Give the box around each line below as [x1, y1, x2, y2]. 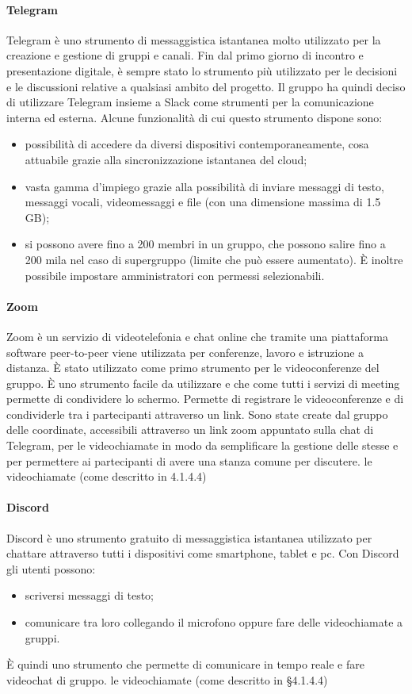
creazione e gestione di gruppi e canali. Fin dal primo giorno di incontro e [6, 47, 364, 63]
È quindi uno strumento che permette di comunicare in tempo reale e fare [6, 656, 364, 673]
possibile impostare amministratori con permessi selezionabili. [25, 266, 325, 283]
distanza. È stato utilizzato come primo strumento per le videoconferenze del [6, 359, 380, 376]
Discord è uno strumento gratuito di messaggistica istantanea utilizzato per [6, 529, 372, 546]
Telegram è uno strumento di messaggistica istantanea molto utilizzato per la [6, 31, 381, 48]
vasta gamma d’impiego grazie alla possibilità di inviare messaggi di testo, [25, 178, 384, 194]
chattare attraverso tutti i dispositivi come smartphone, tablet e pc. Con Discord [6, 545, 399, 562]
